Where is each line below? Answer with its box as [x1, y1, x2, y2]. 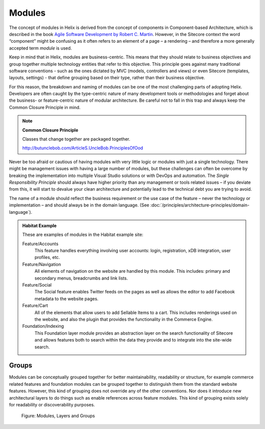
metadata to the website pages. [34, 295, 99, 302]
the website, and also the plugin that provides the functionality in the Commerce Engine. [34, 316, 213, 322]
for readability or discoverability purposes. [9, 402, 95, 408]
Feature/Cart [22, 303, 49, 309]
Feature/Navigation [22, 261, 61, 267]
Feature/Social [22, 282, 52, 288]
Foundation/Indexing [22, 323, 64, 329]
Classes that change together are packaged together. [22, 136, 131, 142]
